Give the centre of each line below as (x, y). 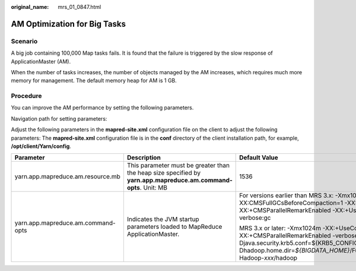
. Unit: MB (153, 188)
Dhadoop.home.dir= (267, 251)
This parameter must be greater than (178, 165)
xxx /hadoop (281, 258)
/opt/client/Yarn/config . (41, 146)
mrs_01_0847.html (80, 7)
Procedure (26, 96)
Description (144, 157)
